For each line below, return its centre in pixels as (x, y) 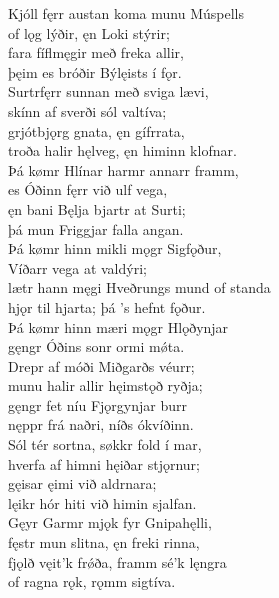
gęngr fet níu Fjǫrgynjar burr (97, 404)
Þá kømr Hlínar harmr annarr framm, (123, 169)
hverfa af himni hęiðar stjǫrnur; (104, 463)
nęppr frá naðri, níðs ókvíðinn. (101, 424)
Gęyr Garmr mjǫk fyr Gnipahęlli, (110, 522)
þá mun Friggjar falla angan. (96, 228)
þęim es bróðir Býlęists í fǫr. (95, 71)
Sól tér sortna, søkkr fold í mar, (105, 444)
